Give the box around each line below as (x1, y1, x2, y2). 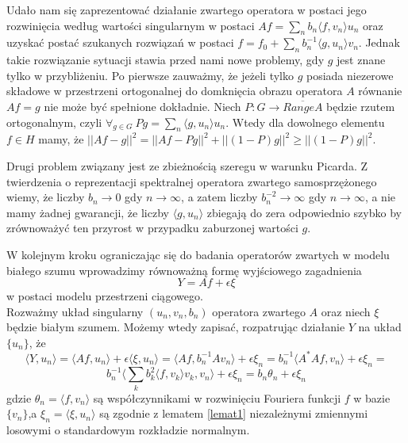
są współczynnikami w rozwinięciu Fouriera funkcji (93, 389, 341, 406)
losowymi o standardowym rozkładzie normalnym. (6, 422, 250, 437)
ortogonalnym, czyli (6, 113, 102, 130)
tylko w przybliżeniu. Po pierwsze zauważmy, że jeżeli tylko (6, 67, 294, 83)
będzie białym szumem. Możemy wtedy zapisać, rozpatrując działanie (6, 319, 345, 335)
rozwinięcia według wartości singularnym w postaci (6, 17, 255, 33)
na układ (358, 319, 402, 335)
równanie (358, 82, 402, 99)
